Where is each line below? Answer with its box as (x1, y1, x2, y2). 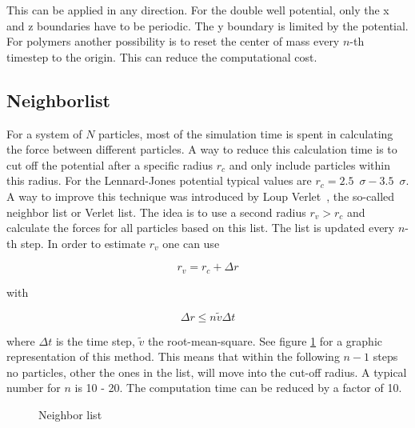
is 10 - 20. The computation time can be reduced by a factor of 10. (74, 379, 402, 396)
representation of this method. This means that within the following (6, 348, 340, 365)
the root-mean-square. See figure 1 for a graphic (147, 332, 383, 349)
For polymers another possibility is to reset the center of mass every (6, 33, 340, 50)
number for (6, 379, 61, 396)
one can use (162, 234, 220, 251)
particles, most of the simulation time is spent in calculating (98, 125, 393, 142)
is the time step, (55, 332, 135, 349)
